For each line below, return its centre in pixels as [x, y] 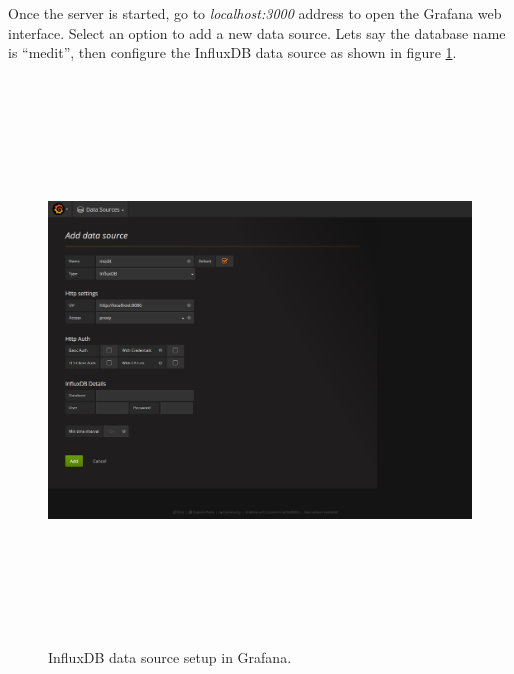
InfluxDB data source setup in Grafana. [170, 657]
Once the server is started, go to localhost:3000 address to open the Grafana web [255, 13]
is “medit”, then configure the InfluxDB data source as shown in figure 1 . [232, 52]
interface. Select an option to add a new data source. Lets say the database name [257, 32]
